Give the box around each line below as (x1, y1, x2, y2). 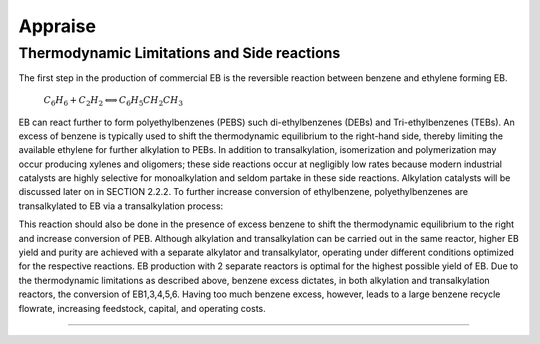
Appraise (18, 15, 97, 37)
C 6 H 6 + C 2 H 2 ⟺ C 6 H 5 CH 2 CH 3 (43, 94, 184, 108)
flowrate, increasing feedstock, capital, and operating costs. (18, 302, 267, 314)
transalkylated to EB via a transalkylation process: (18, 200, 224, 212)
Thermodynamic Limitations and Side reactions (18, 44, 341, 62)
